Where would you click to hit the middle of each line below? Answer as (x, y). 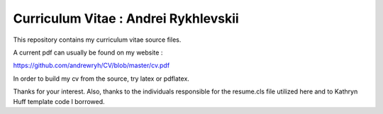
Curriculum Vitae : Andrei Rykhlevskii (126, 18)
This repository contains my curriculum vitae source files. (97, 40)
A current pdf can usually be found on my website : (88, 52)
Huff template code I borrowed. (59, 101)
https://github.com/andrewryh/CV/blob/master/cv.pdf (91, 65)
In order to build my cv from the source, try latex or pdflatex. (101, 79)
